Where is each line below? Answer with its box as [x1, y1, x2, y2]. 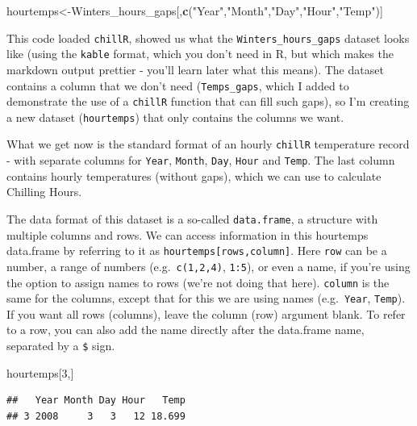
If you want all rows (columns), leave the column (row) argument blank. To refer [6, 305, 406, 322]
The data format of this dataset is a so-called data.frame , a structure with [6, 210, 378, 227]
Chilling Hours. [6, 183, 82, 200]
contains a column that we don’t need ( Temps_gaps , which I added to [6, 77, 349, 94]
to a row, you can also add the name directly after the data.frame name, [6, 321, 365, 338]
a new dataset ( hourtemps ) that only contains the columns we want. [6, 108, 344, 125]
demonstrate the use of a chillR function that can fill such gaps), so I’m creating [6, 93, 410, 110]
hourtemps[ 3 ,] [6, 364, 74, 381]
